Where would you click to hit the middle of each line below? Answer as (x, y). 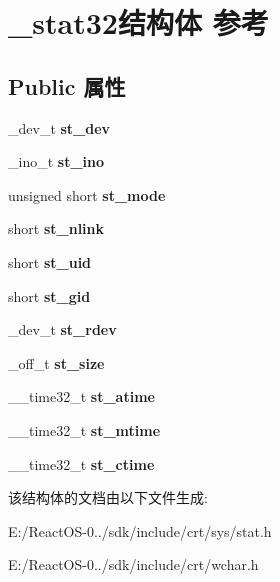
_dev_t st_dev (59, 127)
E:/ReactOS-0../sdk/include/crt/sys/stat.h (140, 530)
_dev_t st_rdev (62, 329)
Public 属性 (67, 85)
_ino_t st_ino (56, 161)
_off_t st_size (56, 362)
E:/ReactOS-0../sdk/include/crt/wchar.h (133, 564)
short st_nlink (56, 228)
